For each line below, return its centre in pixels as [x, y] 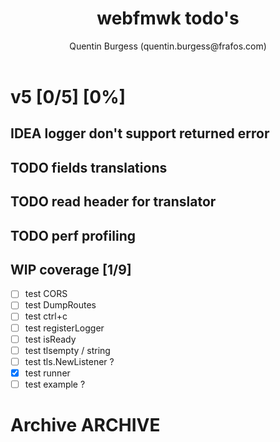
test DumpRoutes [60, 305]
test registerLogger [64, 328]
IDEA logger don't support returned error [140, 133]
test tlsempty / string [67, 350]
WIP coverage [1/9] [71, 269]
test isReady [50, 339]
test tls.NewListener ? [69, 361]
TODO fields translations [89, 167]
